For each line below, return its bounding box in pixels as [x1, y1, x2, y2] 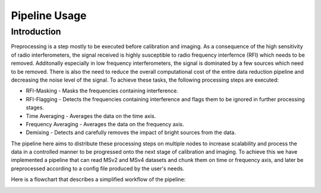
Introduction [11, 26, 61, 37]
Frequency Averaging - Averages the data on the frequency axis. [26, 120, 184, 127]
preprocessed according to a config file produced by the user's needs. [11, 164, 184, 172]
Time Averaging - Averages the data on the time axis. [26, 112, 156, 119]
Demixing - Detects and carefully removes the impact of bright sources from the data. [26, 129, 236, 136]
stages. [26, 104, 45, 111]
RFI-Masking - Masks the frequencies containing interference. [26, 87, 178, 95]
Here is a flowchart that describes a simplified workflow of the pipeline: [11, 176, 186, 183]
